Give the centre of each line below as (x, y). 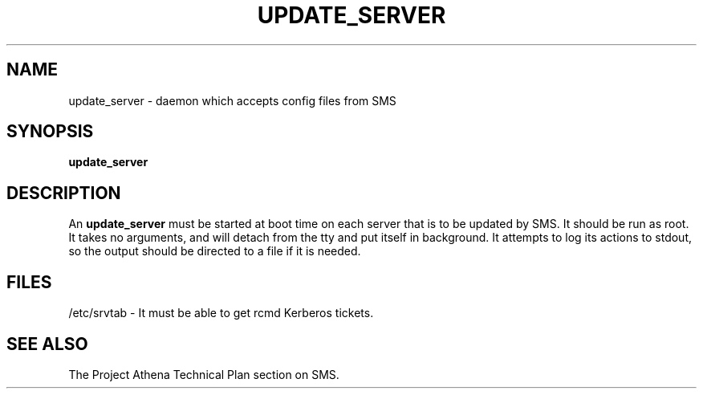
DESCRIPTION (64, 193)
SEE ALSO (47, 344)
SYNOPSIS (50, 132)
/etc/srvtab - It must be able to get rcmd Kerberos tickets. (221, 313)
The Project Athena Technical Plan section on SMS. (204, 374)
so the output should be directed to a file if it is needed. (215, 251)
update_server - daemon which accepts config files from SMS (232, 100)
